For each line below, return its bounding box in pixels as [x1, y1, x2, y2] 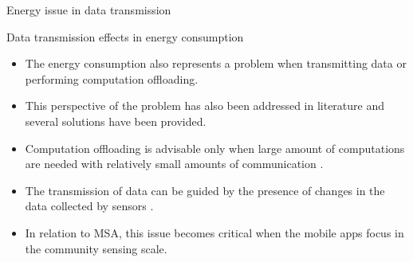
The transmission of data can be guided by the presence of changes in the [25, 182, 385, 198]
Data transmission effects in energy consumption [6, 28, 244, 45]
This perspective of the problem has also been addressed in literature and [25, 97, 385, 114]
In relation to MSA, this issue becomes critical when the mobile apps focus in [25, 224, 404, 240]
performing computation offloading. [25, 70, 199, 87]
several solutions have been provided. [25, 112, 206, 129]
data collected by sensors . [25, 197, 154, 214]
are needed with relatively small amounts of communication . [25, 155, 324, 172]
